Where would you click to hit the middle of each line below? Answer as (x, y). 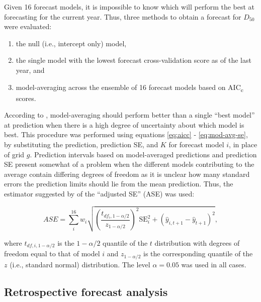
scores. (26, 98)
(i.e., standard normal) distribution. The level (80, 264)
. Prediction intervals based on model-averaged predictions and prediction (143, 154)
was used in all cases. (214, 264)
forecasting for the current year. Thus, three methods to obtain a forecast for (123, 16)
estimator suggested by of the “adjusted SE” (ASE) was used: (99, 194)
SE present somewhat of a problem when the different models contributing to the (129, 164)
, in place (243, 144)
